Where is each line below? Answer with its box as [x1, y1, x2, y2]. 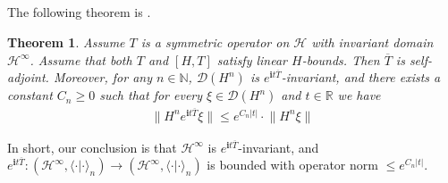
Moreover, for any [53, 68, 152, 87]
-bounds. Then [301, 50, 380, 69]
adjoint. [7, 68, 49, 87]
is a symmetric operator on [140, 32, 290, 51]
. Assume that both [30, 50, 132, 69]
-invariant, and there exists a [281, 68, 441, 87]
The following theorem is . [7, 3, 151, 21]
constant [7, 86, 53, 104]
